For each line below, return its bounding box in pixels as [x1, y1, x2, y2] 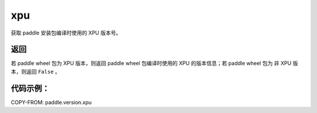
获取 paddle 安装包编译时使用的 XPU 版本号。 [11, 29, 122, 36]
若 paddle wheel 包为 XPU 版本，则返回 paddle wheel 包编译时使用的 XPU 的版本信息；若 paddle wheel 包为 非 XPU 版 [11, 60, 298, 67]
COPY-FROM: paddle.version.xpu [11, 98, 92, 105]
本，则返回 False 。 [11, 68, 61, 75]
